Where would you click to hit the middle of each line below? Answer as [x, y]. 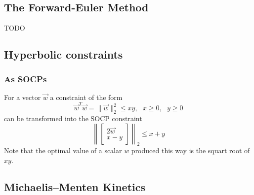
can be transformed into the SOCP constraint [73, 118]
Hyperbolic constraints [63, 54]
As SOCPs [25, 79]
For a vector [22, 97]
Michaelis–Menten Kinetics [75, 186]
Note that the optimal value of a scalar [63, 150]
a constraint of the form [86, 97]
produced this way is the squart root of [190, 150]
